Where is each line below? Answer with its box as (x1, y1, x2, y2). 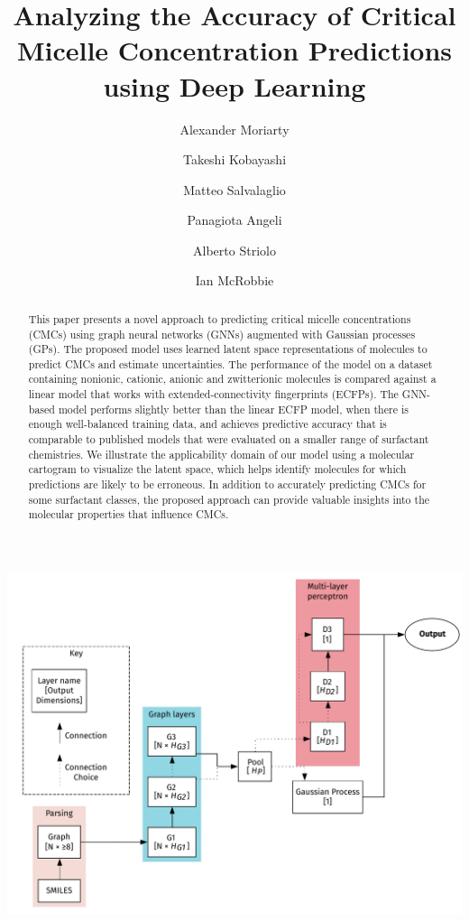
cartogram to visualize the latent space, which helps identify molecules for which (28, 461, 407, 477)
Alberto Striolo (193, 240, 276, 259)
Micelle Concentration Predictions (16, 32, 453, 69)
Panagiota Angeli (187, 210, 282, 229)
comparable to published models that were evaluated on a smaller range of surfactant (28, 432, 429, 447)
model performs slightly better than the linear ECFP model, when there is (58, 401, 409, 416)
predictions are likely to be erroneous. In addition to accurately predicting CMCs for (28, 477, 427, 492)
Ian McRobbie (195, 271, 274, 290)
